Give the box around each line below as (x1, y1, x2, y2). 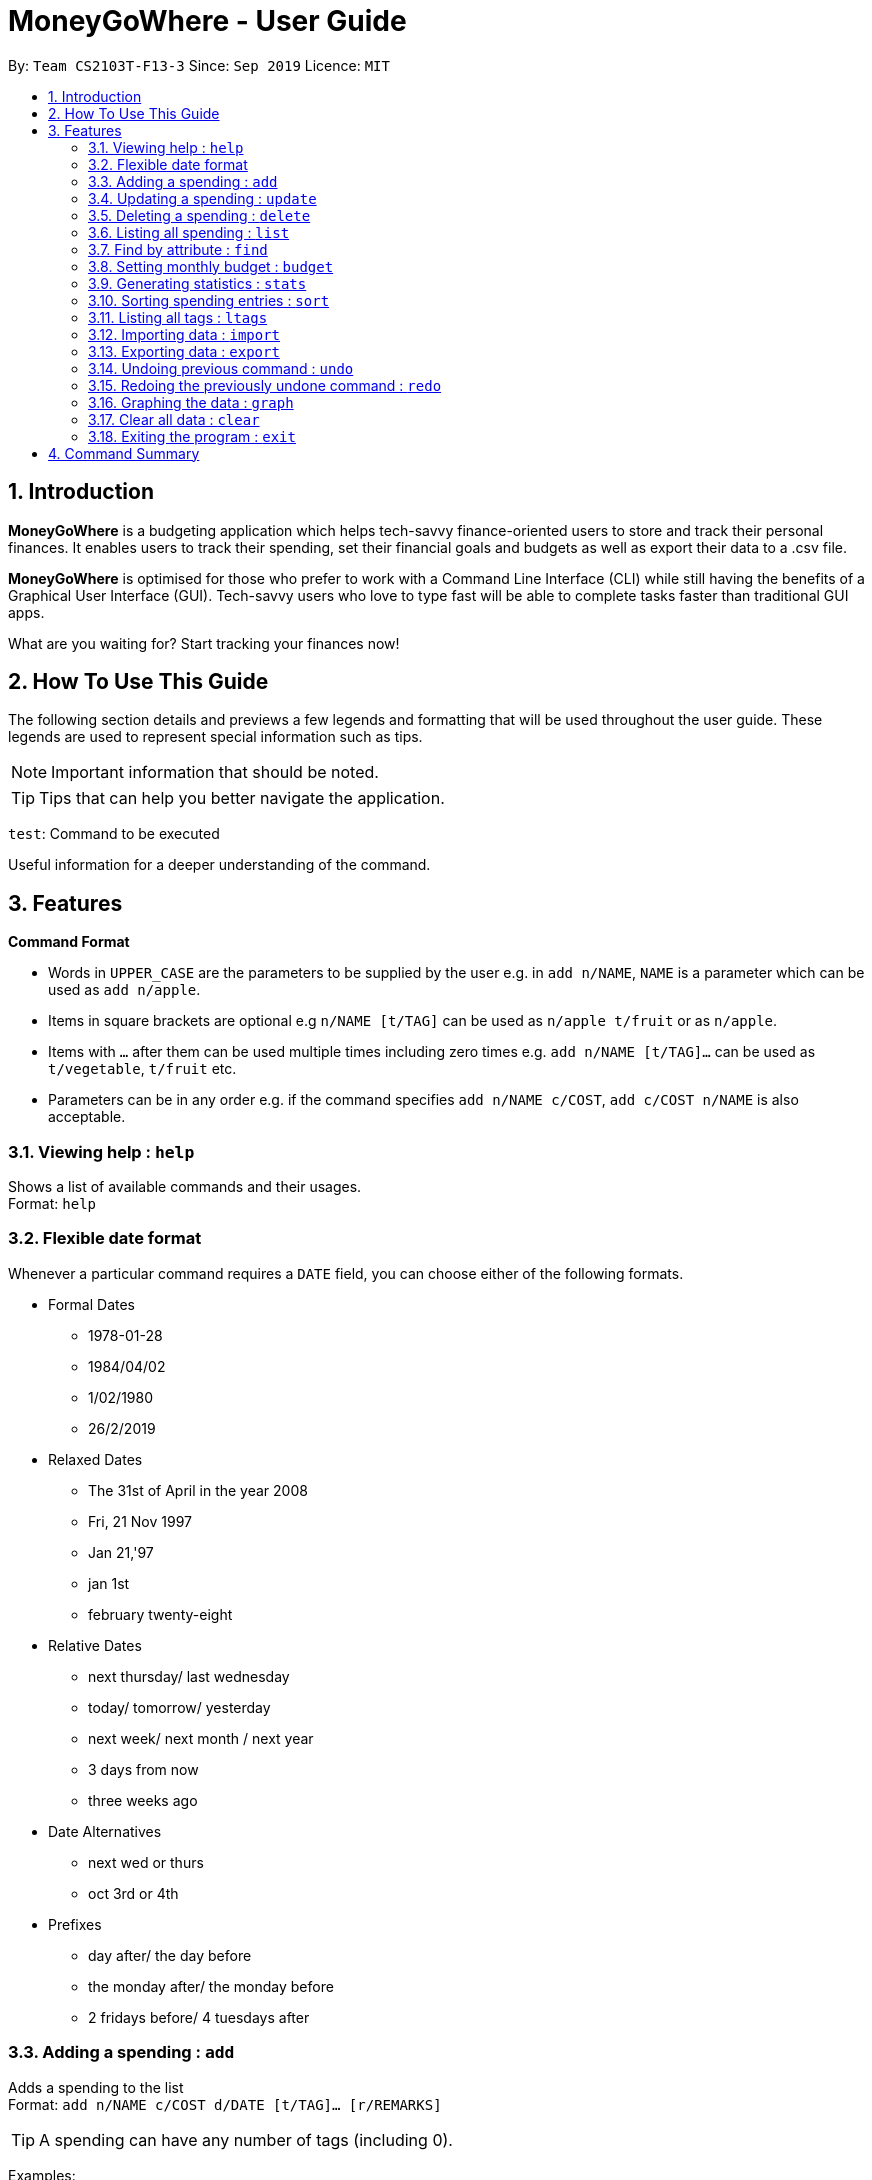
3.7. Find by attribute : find (88, 240, 268, 258)
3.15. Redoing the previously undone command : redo (88, 376, 442, 394)
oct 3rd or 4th (88, 1884, 179, 1902)
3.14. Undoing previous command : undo (88, 359, 354, 377)
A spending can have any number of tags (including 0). (39, 2129, 453, 2150)
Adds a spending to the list (8, 2078, 184, 2096)
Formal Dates (48, 1295, 136, 1313)
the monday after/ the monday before (88, 1977, 334, 1995)
